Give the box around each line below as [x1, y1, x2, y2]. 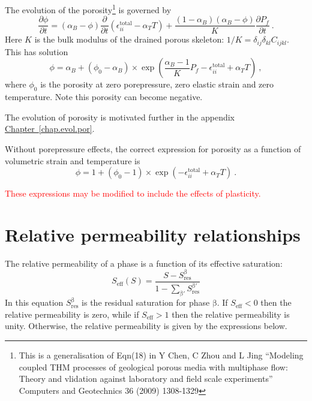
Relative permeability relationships [5, 222, 301, 246]
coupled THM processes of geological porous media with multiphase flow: [19, 360, 288, 373]
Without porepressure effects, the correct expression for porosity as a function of [5, 142, 301, 155]
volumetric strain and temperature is [5, 154, 140, 167]
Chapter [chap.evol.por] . [5, 122, 95, 135]
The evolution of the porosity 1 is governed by [5, 2, 172, 16]
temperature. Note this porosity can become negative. [5, 91, 203, 103]
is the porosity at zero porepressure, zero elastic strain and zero [40, 78, 274, 91]
